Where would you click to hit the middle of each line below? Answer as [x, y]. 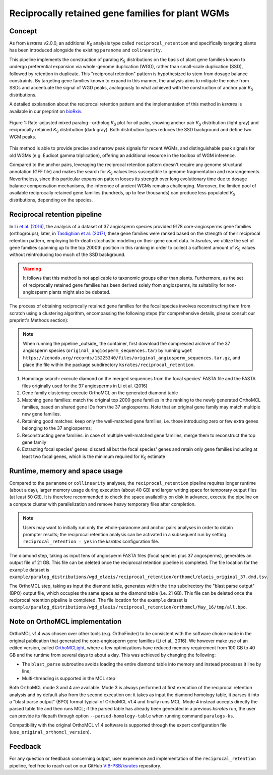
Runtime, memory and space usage [66, 471]
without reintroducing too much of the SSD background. [67, 254]
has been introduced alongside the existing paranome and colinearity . [86, 50]
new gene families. [42, 414]
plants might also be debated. [80, 292]
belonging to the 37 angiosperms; [57, 428]
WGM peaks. [23, 137]
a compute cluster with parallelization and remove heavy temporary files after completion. [103, 504]
